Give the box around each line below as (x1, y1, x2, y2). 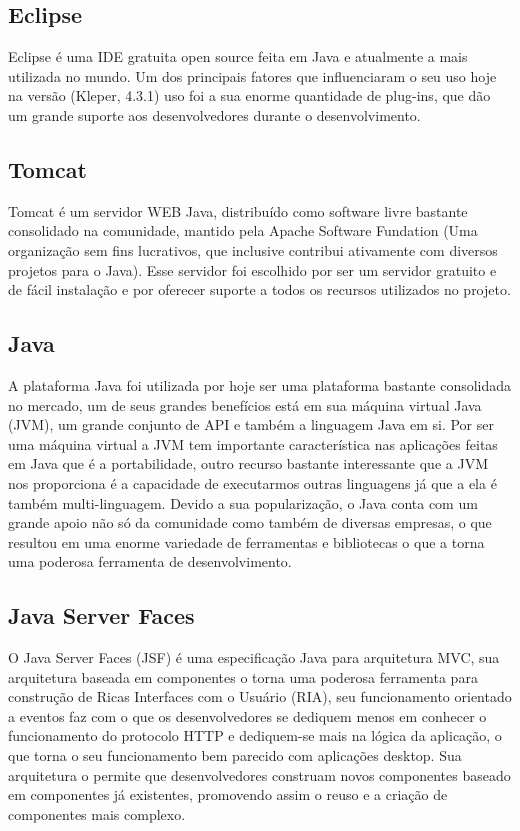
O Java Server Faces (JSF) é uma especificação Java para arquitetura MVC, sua (8, 647, 500, 668)
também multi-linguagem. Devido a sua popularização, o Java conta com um (8, 492, 478, 513)
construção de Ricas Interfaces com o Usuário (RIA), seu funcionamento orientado (8, 686, 512, 707)
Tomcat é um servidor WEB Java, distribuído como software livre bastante (8, 200, 468, 221)
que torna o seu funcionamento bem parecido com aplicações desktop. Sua (8, 745, 462, 766)
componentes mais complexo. (8, 803, 186, 824)
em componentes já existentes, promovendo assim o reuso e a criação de (8, 784, 448, 805)
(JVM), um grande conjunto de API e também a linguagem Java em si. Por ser (8, 414, 494, 435)
